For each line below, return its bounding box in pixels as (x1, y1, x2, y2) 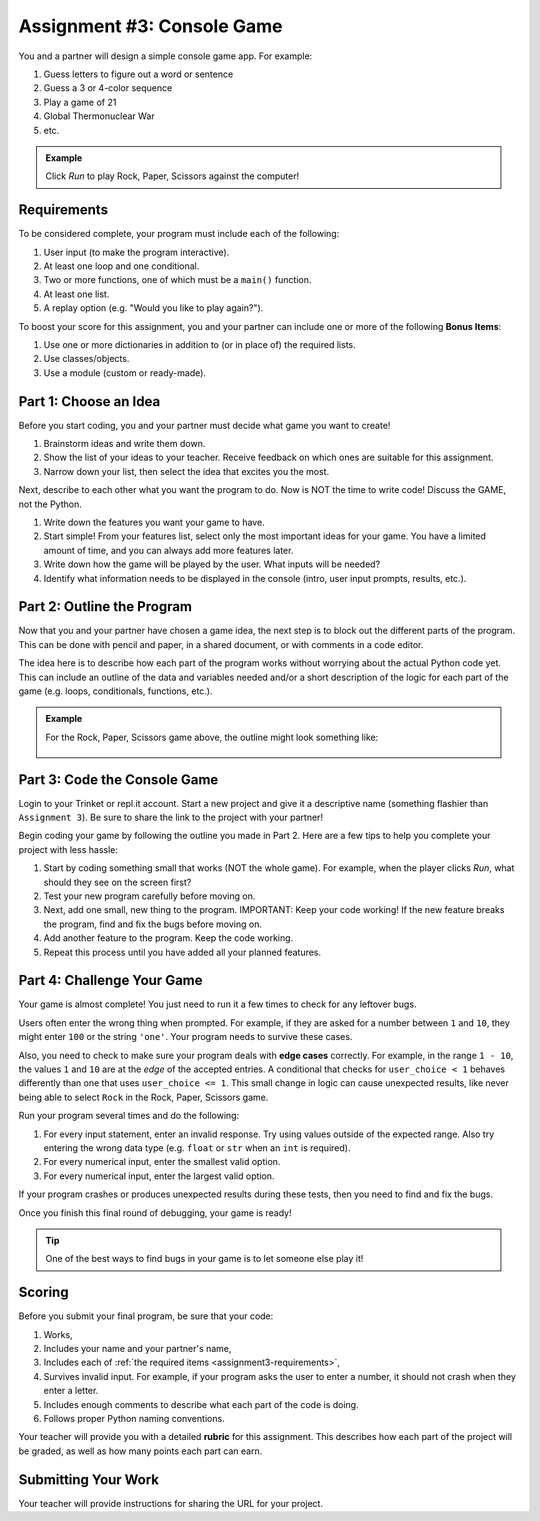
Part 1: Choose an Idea (18, 393, 161, 410)
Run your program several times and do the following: (18, 1110, 240, 1122)
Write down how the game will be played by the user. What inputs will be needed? (43, 558, 381, 570)
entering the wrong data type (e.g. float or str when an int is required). (43, 1142, 351, 1154)
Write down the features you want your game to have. (43, 516, 265, 528)
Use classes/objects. (43, 353, 130, 365)
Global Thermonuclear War (43, 110, 155, 122)
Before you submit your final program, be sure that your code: (18, 1310, 274, 1322)
